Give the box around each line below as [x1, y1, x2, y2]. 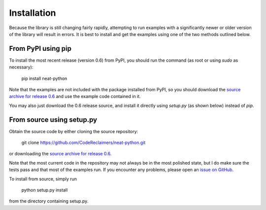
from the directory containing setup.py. [9, 198, 89, 204]
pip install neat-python [21, 75, 67, 81]
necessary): [9, 64, 33, 70]
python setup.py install [21, 187, 68, 193]
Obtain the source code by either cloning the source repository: [9, 128, 138, 134]
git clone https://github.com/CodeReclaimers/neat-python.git [21, 140, 146, 145]
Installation [9, 7, 56, 18]
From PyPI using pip [9, 44, 71, 53]
